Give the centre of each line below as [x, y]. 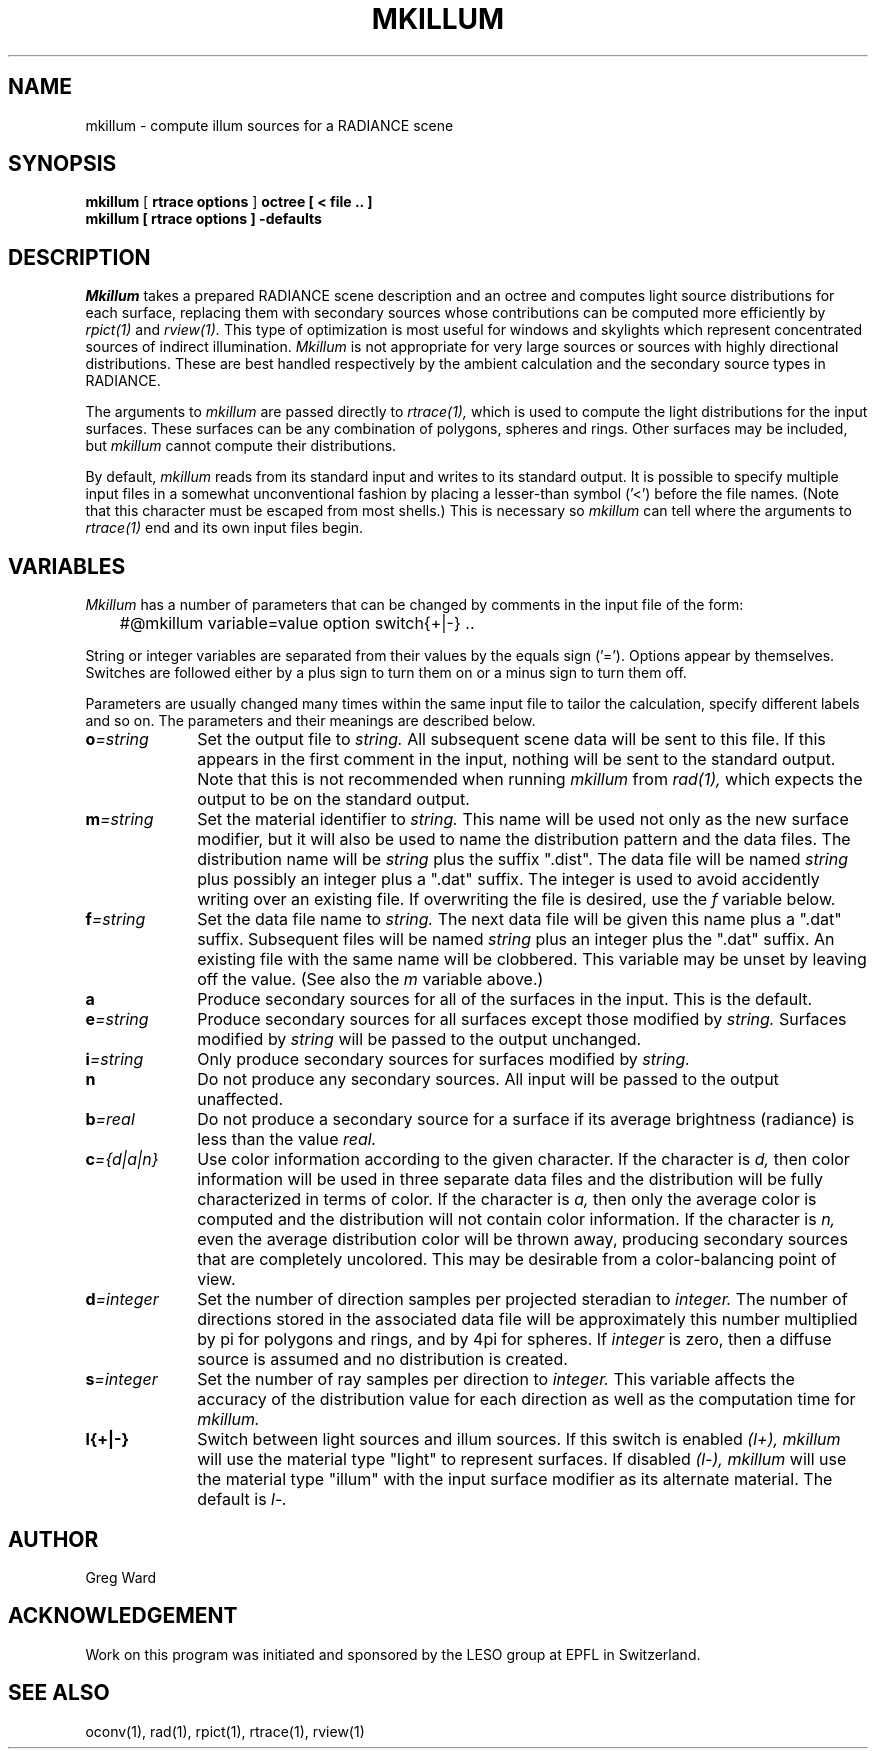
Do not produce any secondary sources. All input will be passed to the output [488, 1079]
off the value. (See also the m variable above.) [370, 979]
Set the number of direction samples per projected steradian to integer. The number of [522, 1299]
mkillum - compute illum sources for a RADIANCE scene [269, 125]
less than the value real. [287, 1139]
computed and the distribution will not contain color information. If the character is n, [516, 1219]
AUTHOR [53, 1539]
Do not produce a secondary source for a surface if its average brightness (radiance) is [526, 1119]
